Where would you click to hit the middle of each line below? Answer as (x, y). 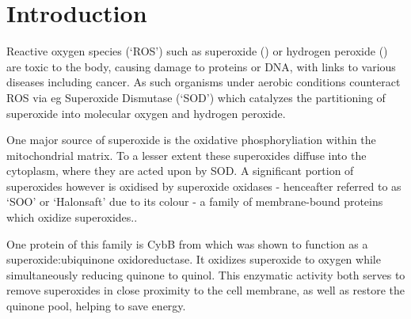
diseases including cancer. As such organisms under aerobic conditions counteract (204, 82)
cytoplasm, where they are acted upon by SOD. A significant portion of (180, 171)
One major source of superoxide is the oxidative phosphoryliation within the (191, 140)
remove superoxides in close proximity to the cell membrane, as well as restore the (206, 290)
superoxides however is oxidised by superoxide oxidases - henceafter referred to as (204, 186)
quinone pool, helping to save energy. (96, 306)
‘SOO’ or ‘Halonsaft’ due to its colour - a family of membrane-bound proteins (195, 201)
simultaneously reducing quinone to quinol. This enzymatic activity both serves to (206, 274)
